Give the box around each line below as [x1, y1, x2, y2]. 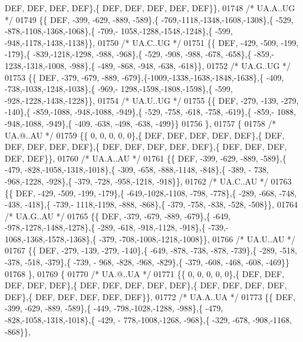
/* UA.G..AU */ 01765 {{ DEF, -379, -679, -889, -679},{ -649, [5, 209, 230, 222]
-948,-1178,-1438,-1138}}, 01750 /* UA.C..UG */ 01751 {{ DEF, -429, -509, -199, [5, 36, 299, 48]
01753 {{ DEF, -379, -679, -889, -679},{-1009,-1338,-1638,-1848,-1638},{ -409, [5, 71, 284, 83]
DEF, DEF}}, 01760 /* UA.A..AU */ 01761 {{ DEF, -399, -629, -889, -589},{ [5, 152, 286, 164]
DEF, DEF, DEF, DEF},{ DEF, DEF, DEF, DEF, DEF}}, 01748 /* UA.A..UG [5, 2, 295, 14]
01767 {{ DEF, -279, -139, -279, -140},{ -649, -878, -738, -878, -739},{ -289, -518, [5, 244, 297, 256]
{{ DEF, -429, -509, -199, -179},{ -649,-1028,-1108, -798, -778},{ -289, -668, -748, [5, 186, 297, 199]
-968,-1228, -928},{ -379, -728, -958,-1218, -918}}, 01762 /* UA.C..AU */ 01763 [5, 175, 292, 187]
